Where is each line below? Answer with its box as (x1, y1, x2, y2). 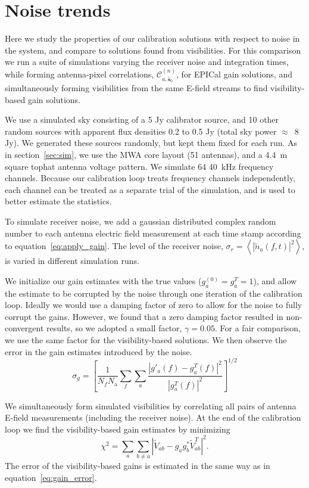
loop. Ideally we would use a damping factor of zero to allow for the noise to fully (5, 299, 302, 311)
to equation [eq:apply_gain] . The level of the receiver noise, (5, 240, 223, 252)
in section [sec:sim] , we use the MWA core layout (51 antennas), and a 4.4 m (5, 148, 288, 161)
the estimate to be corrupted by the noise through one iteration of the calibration (5, 287, 302, 299)
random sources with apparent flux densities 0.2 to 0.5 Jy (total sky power (5, 125, 277, 137)
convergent (5, 322, 44, 334)
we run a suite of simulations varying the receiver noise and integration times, (5, 55, 289, 68)
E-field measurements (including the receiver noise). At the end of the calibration (5, 411, 301, 424)
